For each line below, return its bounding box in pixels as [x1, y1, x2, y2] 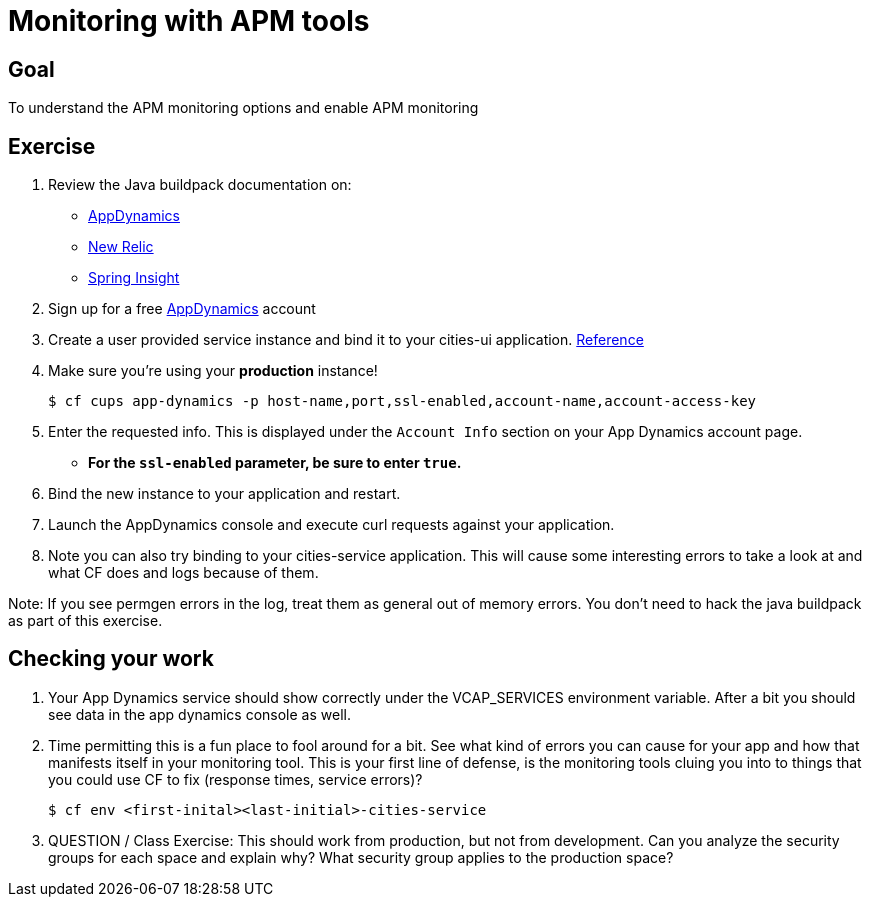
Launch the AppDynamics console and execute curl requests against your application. [48, 516, 615, 534]
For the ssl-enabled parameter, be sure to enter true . [88, 454, 462, 472]
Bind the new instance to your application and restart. [48, 485, 401, 503]
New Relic [88, 238, 154, 256]
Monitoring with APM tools [8, 4, 370, 38]
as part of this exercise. [8, 612, 163, 630]
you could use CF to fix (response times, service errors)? [48, 770, 423, 788]
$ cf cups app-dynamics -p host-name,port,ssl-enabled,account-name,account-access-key [48, 393, 757, 410]
